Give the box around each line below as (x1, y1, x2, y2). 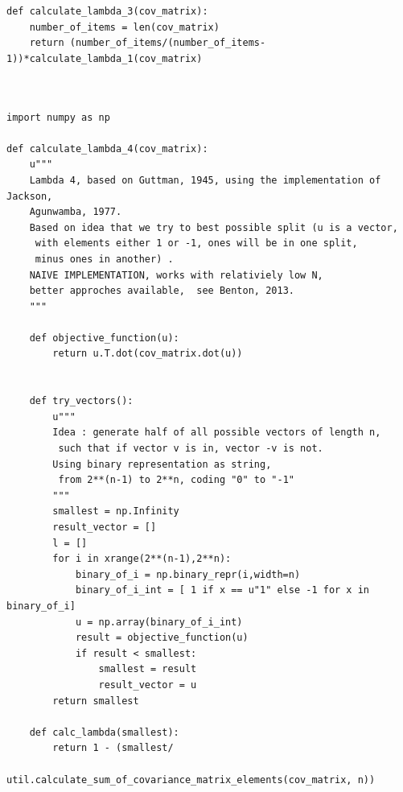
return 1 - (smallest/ (52, 742, 174, 754)
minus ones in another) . (35, 253, 174, 265)
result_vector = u (98, 679, 197, 691)
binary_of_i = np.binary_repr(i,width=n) (75, 568, 301, 580)
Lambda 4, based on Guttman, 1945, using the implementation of (29, 174, 381, 186)
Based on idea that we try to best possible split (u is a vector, (29, 221, 398, 233)
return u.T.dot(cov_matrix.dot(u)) (52, 348, 243, 360)
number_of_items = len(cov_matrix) (29, 21, 220, 33)
